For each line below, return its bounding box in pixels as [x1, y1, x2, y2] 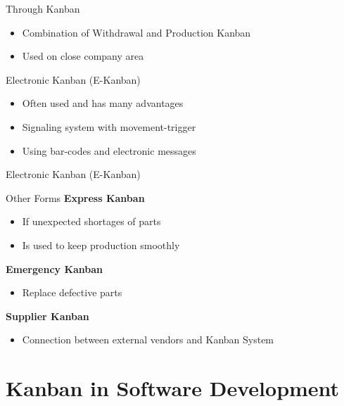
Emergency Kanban [6, 261, 103, 276]
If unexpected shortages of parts [22, 214, 161, 229]
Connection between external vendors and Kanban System [22, 332, 274, 347]
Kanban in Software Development [6, 374, 340, 402]
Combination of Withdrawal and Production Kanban [22, 25, 251, 39]
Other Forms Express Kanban [6, 190, 145, 205]
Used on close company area [22, 49, 144, 63]
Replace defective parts [22, 285, 122, 300]
